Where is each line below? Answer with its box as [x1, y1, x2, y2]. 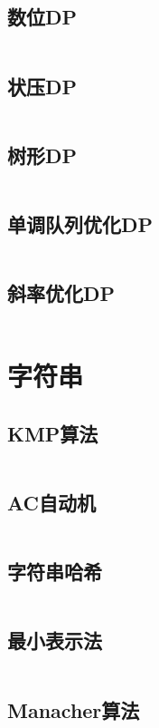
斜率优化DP [7, 279, 116, 307]
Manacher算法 [7, 695, 140, 723]
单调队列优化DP [7, 210, 154, 238]
